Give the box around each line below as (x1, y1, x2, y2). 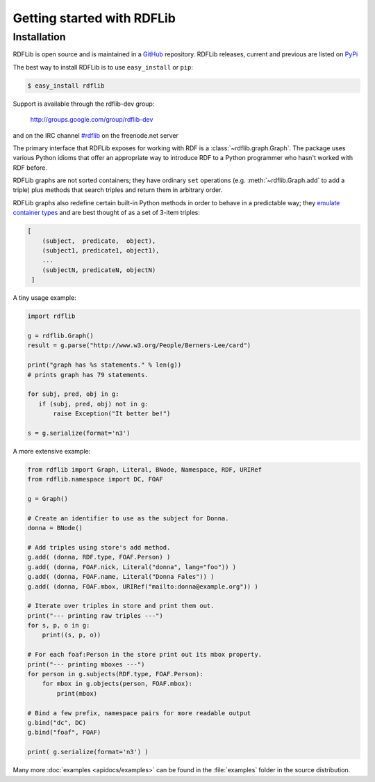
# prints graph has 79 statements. (27, 371, 149, 378)
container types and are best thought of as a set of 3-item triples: (12, 209, 201, 217)
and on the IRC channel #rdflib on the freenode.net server (12, 131, 178, 139)
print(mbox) (56, 689, 97, 697)
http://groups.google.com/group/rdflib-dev (30, 115, 153, 124)
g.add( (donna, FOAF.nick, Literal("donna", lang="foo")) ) (27, 563, 237, 570)
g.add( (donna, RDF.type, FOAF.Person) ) (27, 553, 171, 561)
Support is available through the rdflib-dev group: (12, 99, 155, 108)
